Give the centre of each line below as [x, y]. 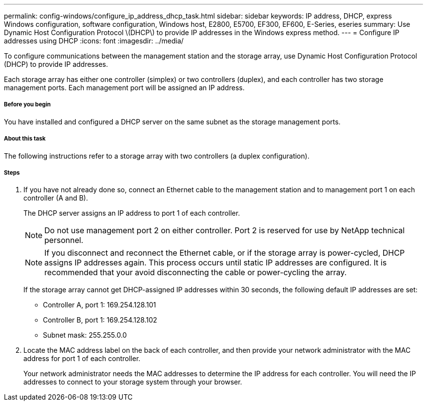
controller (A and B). [56, 198]
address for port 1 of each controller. [82, 359]
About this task [25, 139]
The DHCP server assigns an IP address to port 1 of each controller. [132, 213]
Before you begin [28, 105]
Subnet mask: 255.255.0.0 [85, 335]
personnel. [64, 240]
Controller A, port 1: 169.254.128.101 [99, 305]
